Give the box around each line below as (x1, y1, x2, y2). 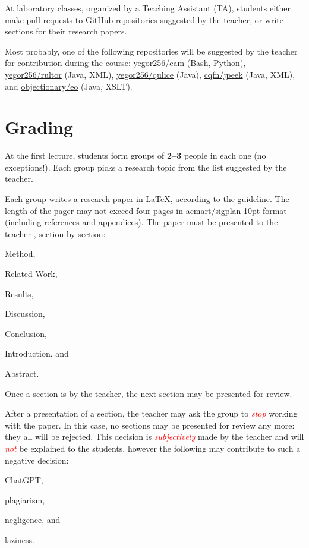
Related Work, (5, 267, 58, 280)
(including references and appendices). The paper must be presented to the (5, 216, 278, 228)
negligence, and (5, 514, 61, 526)
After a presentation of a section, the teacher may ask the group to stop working (5, 407, 298, 420)
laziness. (5, 533, 34, 546)
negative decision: (5, 453, 69, 466)
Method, (5, 247, 36, 260)
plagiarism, (5, 493, 45, 506)
